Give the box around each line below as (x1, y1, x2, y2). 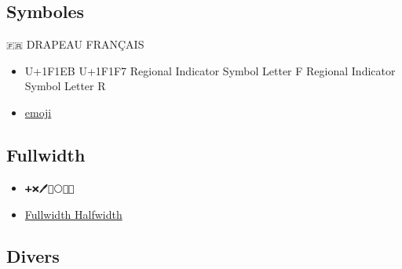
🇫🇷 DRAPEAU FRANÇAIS (6, 36, 144, 53)
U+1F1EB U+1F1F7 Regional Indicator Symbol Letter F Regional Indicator (24, 62, 396, 78)
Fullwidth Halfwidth (24, 205, 122, 222)
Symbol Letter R (24, 78, 106, 94)
